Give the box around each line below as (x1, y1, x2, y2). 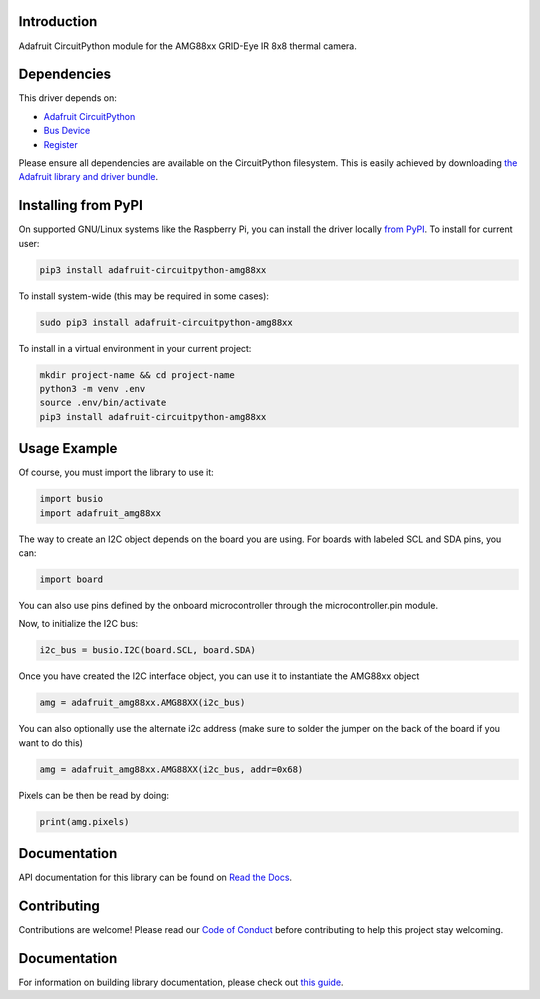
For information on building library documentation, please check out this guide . (18, 976, 344, 988)
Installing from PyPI (18, 197, 144, 214)
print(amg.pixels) (39, 816, 130, 827)
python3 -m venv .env (39, 383, 146, 394)
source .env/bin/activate (39, 397, 167, 409)
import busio (39, 493, 104, 505)
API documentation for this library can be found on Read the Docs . (18, 871, 293, 884)
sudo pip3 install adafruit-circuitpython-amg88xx (39, 316, 294, 328)
